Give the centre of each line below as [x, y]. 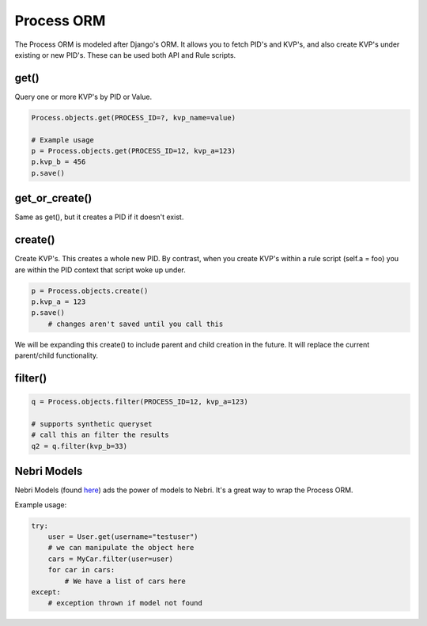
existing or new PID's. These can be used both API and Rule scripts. [125, 55]
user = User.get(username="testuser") [123, 537]
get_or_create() [53, 198]
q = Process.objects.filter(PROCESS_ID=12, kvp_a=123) [140, 402]
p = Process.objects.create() [90, 290]
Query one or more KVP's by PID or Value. [83, 97]
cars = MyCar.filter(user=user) [111, 559]
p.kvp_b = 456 [59, 162]
